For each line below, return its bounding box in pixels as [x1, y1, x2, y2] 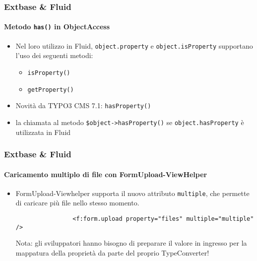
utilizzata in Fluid [15, 127, 71, 137]
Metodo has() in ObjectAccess [4, 21, 110, 32]
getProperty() [27, 86, 74, 93]
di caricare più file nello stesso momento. [15, 197, 139, 208]
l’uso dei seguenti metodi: [15, 50, 93, 61]
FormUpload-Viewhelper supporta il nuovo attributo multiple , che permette [15, 188, 250, 198]
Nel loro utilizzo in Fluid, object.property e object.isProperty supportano [15, 40, 253, 51]
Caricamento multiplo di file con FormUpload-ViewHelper [4, 169, 207, 179]
